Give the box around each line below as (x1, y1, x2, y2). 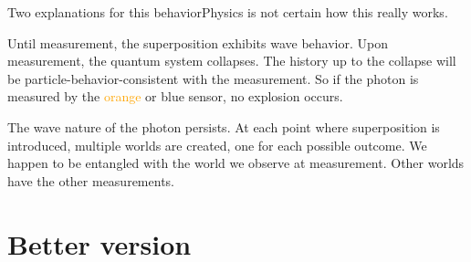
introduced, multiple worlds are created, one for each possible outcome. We (7, 135, 427, 154)
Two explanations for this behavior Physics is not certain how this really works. (7, 3, 448, 21)
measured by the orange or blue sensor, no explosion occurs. (7, 87, 343, 106)
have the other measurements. (7, 171, 174, 190)
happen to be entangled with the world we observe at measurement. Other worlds (7, 153, 465, 173)
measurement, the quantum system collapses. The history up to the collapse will (7, 51, 456, 70)
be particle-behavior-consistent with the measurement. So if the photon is (7, 68, 419, 88)
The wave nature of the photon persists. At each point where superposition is (7, 117, 440, 136)
